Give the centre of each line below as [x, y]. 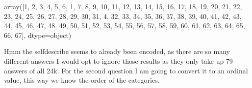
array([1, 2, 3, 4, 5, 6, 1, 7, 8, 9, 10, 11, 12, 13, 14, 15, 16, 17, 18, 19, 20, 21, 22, [123, 6]
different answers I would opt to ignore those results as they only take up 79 [118, 61]
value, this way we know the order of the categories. [82, 80]
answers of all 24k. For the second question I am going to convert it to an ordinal [126, 70]
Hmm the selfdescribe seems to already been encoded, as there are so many [117, 51]
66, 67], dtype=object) [38, 35]
